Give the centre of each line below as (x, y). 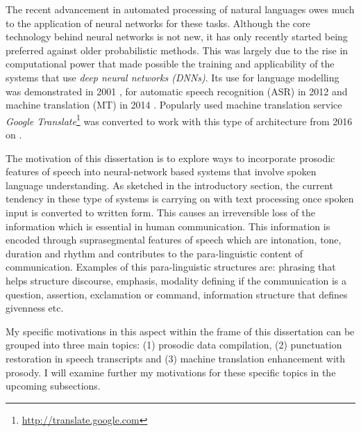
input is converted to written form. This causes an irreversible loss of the (161, 212)
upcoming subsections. (53, 386)
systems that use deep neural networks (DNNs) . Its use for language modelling (173, 77)
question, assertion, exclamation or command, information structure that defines (177, 294)
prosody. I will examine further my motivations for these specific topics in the (171, 372)
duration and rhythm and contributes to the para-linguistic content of (154, 253)
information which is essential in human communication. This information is (168, 226)
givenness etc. (35, 308)
